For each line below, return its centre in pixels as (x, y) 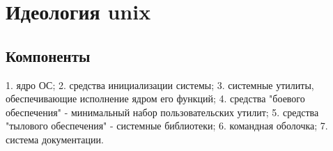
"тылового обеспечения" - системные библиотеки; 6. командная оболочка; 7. (167, 126)
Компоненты (48, 55)
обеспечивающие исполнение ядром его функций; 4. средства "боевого (155, 98)
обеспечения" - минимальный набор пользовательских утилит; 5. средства (162, 112)
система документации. (55, 139)
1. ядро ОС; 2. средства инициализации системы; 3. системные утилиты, (160, 85)
